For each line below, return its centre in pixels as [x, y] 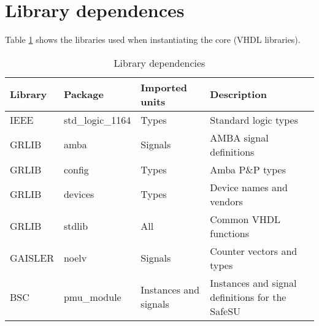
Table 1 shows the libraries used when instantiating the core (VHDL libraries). [153, 40]
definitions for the [248, 297]
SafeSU [225, 311]
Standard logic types [254, 119]
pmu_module [92, 297]
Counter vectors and [254, 251]
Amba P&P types [248, 169]
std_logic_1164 [97, 119]
